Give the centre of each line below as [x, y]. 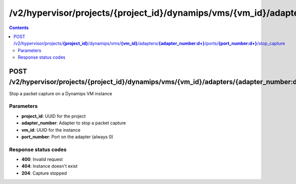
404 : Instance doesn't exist [50, 166]
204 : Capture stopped [44, 173]
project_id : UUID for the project [54, 116]
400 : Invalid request [42, 159]
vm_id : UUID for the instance [51, 130]
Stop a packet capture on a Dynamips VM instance [61, 93]
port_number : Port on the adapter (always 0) [67, 137]
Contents [19, 28]
